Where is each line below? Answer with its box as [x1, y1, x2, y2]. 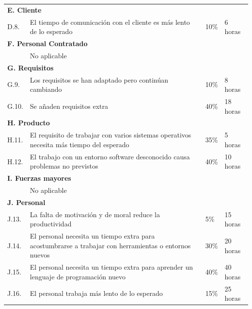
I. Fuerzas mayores [7, 173, 71, 183]
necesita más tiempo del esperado [30, 139, 129, 149]
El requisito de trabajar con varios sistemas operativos [30, 130, 191, 140]
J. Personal [7, 197, 46, 207]
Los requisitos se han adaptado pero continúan [30, 74, 169, 85]
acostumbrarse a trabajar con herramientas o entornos [30, 240, 191, 250]
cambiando [30, 84, 62, 94]
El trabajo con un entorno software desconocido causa [30, 151, 190, 161]
